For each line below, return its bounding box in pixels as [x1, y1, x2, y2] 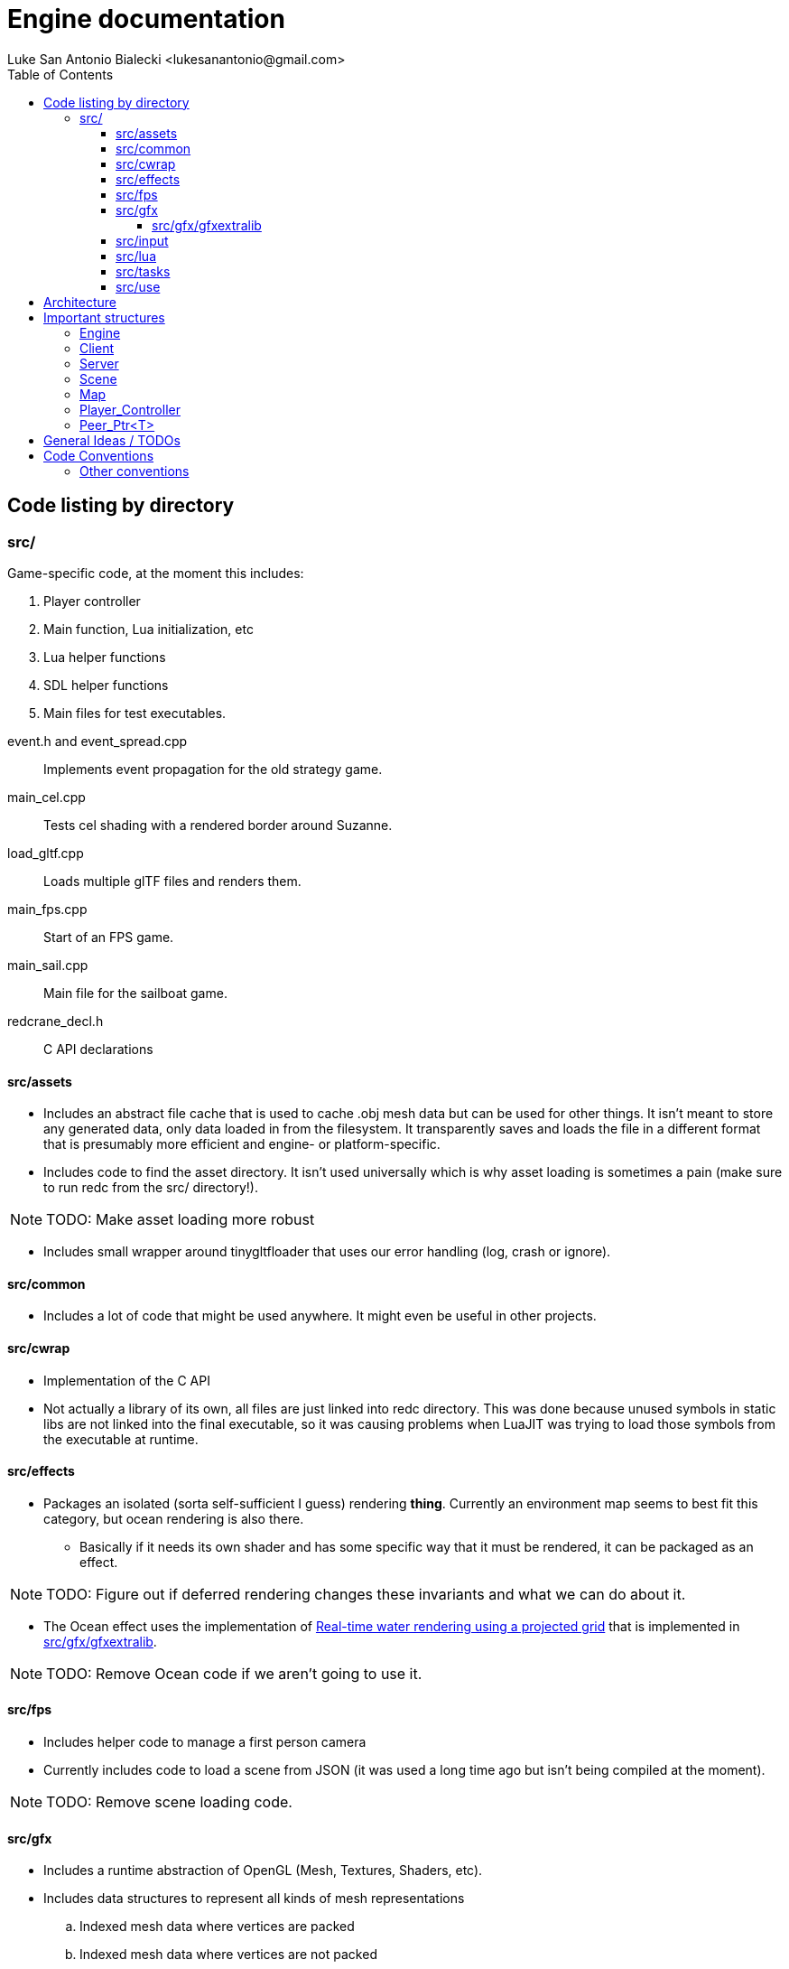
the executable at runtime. [43, 1431, 199, 1447]
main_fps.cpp [7, 901, 88, 917]
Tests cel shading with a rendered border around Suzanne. [43, 817, 393, 833]
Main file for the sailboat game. [43, 984, 227, 1001]
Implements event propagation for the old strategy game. [43, 761, 383, 777]
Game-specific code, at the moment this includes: [7, 565, 304, 581]
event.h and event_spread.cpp [7, 733, 188, 749]
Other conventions [79, 462, 190, 479]
